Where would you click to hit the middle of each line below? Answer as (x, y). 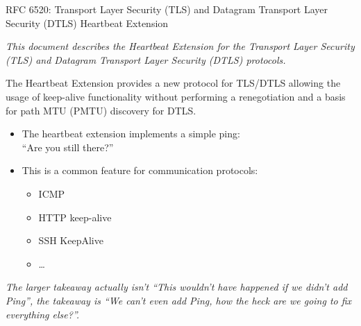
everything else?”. (43, 314)
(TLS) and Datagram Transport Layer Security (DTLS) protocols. (146, 59)
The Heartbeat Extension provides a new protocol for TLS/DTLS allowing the (173, 83)
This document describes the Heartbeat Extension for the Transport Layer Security (180, 46)
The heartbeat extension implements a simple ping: (131, 134)
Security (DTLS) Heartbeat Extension (87, 23)
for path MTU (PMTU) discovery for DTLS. (101, 110)
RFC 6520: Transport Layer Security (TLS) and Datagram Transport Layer (167, 9)
